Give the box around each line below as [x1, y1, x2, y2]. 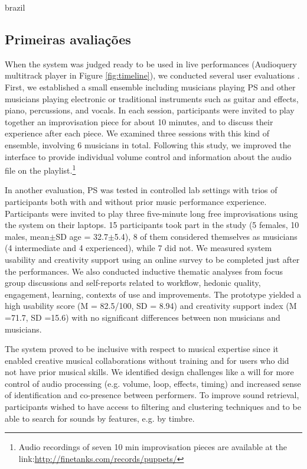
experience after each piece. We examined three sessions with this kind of [5, 127, 270, 139]
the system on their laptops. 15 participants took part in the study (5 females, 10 [5, 219, 299, 231]
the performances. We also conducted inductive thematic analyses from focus [5, 265, 283, 277]
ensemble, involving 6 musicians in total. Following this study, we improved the [5, 138, 291, 151]
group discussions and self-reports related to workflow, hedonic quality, [5, 276, 261, 289]
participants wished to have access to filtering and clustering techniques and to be [5, 400, 301, 413]
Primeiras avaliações [5, 30, 131, 48]
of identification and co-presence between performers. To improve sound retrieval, [5, 389, 299, 401]
